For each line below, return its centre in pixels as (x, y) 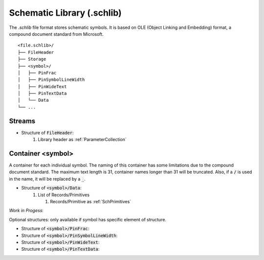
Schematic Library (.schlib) (65, 13)
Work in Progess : (26, 211)
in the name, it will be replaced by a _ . (47, 179)
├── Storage (32, 59)
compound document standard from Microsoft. (56, 34)
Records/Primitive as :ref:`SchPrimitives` (91, 201)
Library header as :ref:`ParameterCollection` (82, 140)
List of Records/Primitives (64, 195)
